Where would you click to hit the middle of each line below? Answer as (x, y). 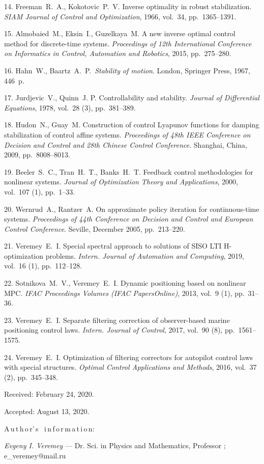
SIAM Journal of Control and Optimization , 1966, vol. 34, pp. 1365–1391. (120, 16)
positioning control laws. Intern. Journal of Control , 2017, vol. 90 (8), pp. (120, 330)
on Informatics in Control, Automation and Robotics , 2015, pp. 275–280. (118, 53)
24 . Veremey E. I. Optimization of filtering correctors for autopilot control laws (129, 357)
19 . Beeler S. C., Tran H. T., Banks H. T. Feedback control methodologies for (129, 171)
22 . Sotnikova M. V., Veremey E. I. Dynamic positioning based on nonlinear (125, 283)
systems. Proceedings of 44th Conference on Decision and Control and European (129, 219)
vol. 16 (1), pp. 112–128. (43, 266)
